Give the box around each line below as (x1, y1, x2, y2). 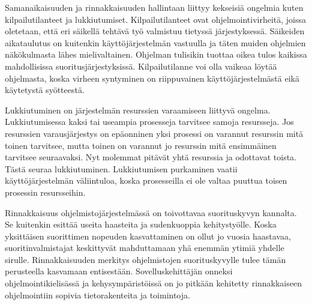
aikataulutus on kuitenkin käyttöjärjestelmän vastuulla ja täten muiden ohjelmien (5, 36, 306, 49)
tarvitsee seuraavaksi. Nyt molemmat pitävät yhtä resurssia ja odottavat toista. (5, 151, 296, 163)
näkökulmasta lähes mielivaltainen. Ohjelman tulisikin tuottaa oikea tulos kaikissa (5, 48, 307, 61)
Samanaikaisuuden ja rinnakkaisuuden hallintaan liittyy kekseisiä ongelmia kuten (5, 1, 304, 13)
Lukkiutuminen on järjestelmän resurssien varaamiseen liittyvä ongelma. (5, 103, 271, 116)
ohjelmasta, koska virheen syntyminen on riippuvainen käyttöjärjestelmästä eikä (5, 71, 299, 84)
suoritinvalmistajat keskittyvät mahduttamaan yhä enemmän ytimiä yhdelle (5, 241, 284, 254)
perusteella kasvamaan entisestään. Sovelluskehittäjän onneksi (5, 265, 233, 277)
